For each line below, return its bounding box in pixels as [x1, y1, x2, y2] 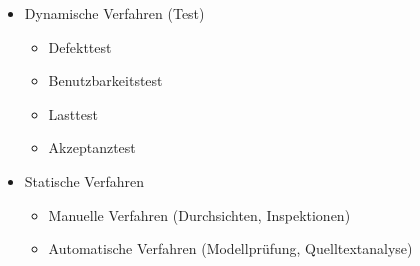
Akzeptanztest [48, 137, 136, 158]
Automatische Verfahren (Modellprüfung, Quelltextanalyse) [48, 238, 413, 259]
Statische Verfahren [24, 170, 144, 191]
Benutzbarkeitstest [48, 70, 163, 91]
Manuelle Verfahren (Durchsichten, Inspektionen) [48, 204, 351, 225]
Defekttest [48, 36, 112, 57]
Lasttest [48, 103, 98, 124]
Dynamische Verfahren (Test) [24, 3, 205, 23]
